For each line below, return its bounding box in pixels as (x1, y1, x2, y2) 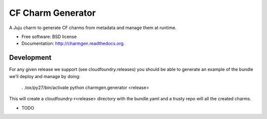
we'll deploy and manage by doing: (9, 73, 81, 79)
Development (9, 53, 52, 62)
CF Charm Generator (9, 7, 96, 18)
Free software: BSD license (21, 34, 77, 40)
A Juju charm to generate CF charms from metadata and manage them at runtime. (9, 25, 177, 31)
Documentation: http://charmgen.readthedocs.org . (21, 40, 125, 46)
